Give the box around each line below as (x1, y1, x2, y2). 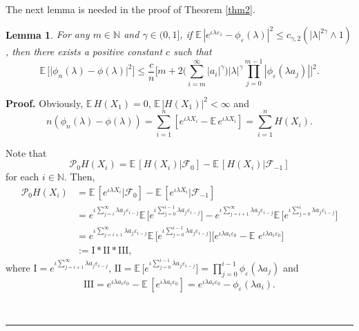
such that (173, 44, 212, 59)
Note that (6, 145, 47, 160)
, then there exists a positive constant (6, 44, 163, 59)
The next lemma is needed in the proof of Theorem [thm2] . (6, 2, 255, 16)
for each (6, 169, 39, 184)
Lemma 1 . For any (6, 27, 90, 41)
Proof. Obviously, (6, 95, 84, 110)
